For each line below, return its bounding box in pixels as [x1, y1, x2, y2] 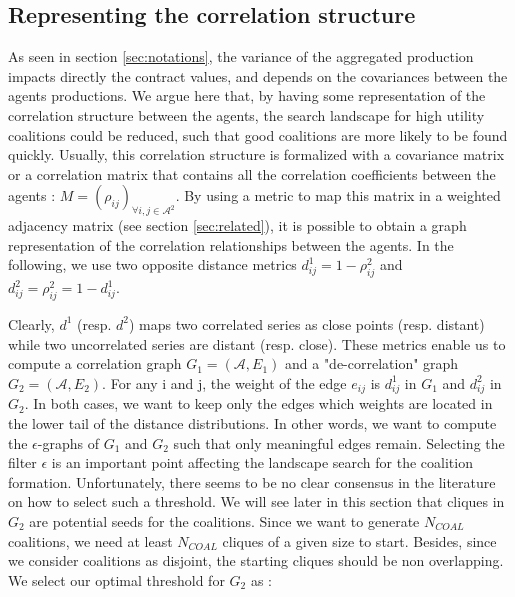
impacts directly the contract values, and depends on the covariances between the [8, 65, 508, 86]
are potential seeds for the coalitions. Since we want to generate [29, 511, 420, 532]
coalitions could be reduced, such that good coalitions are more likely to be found [8, 124, 508, 145]
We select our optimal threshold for [8, 569, 225, 590]
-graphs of [37, 432, 99, 453]
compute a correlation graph [8, 353, 182, 374]
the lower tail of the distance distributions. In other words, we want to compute [8, 413, 497, 434]
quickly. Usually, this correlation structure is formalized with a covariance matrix [8, 144, 505, 165]
